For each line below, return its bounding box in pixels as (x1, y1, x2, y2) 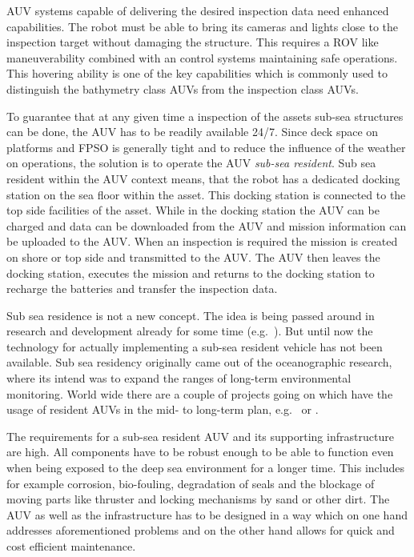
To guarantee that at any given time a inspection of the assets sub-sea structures (6, 107, 404, 124)
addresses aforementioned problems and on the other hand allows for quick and (6, 522, 395, 539)
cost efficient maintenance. (6, 538, 136, 554)
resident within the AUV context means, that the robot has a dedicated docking (6, 170, 400, 186)
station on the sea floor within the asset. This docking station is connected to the (6, 186, 406, 202)
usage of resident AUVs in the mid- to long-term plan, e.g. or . (6, 401, 319, 418)
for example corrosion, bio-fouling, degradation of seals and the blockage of (6, 475, 375, 491)
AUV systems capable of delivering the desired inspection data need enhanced (6, 2, 389, 18)
